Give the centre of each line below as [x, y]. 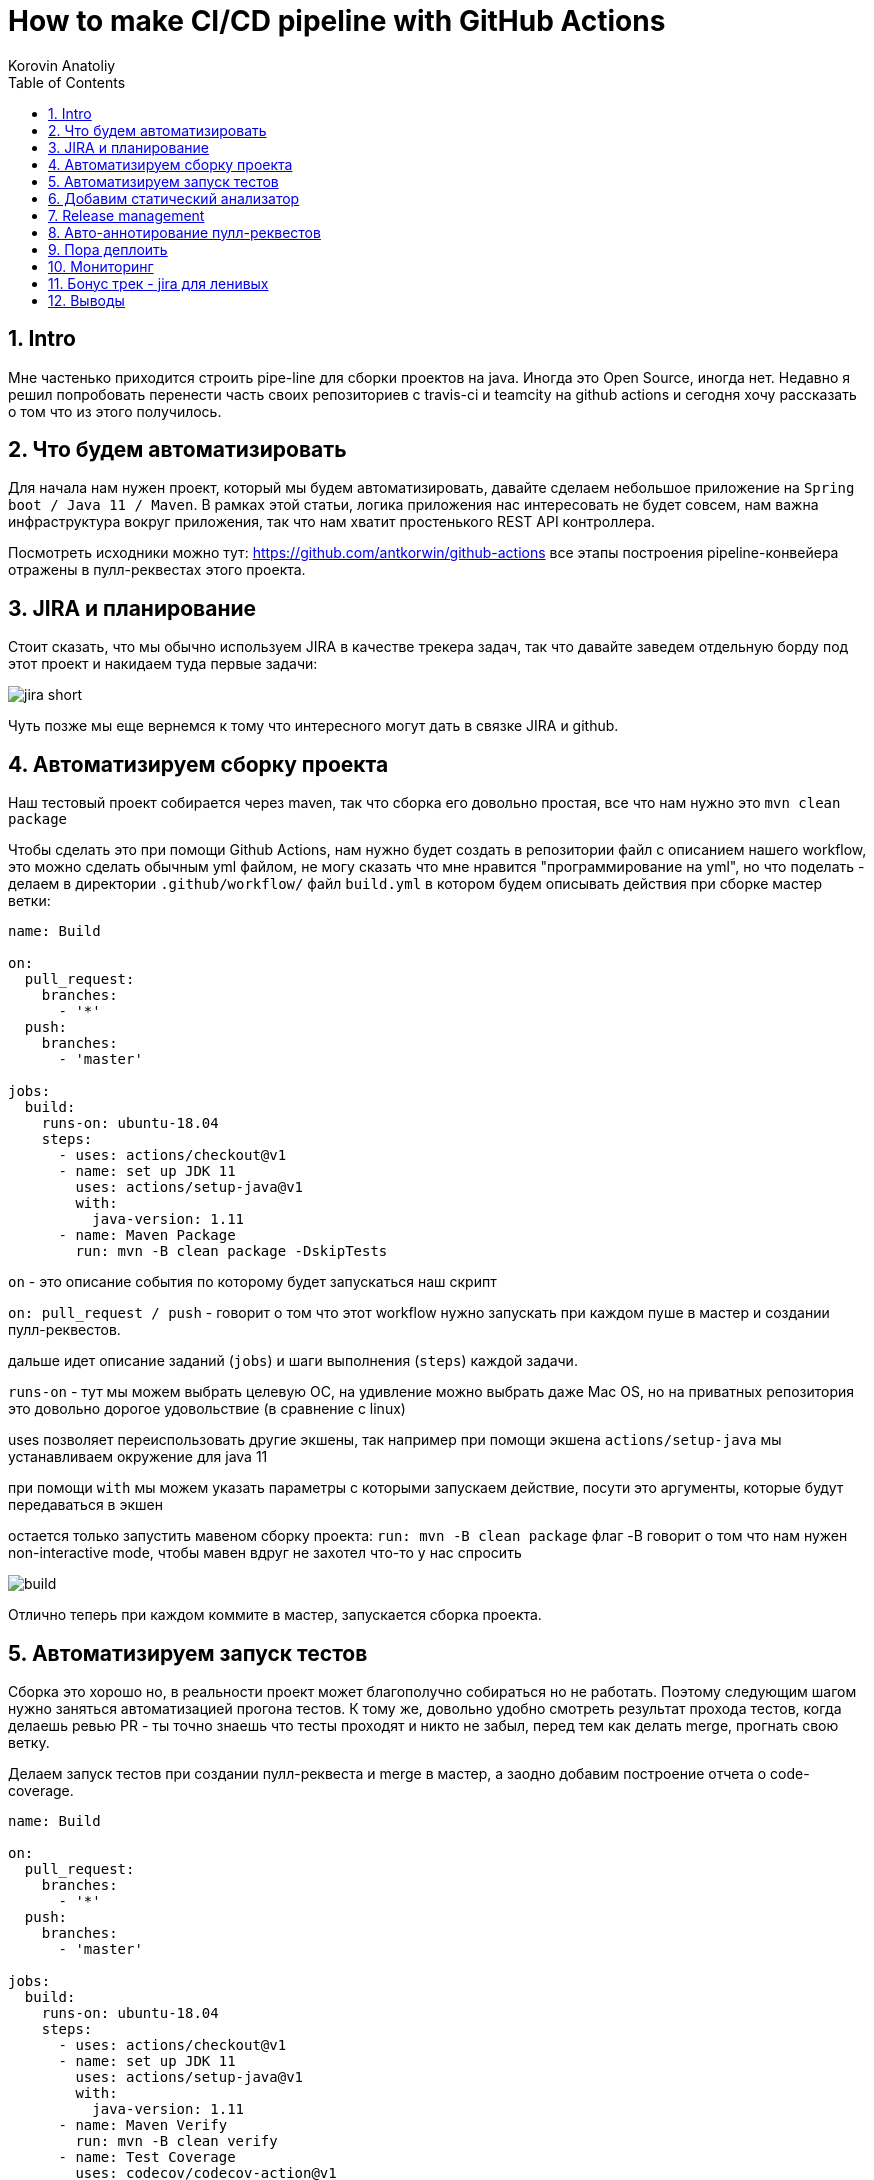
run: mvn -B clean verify [176, 2140]
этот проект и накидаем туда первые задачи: [163, 664]
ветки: [29, 901]
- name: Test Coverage [147, 2156]
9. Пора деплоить [108, 249]
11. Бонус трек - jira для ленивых [158, 283]
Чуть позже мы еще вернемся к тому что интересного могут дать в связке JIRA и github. [313, 726]
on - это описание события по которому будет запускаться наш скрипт [252, 1282]
